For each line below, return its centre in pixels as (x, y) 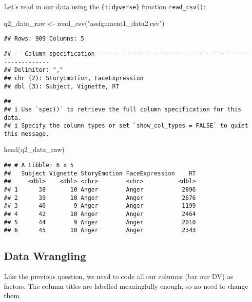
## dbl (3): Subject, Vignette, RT (62, 86)
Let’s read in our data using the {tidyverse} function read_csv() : (105, 6)
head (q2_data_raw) (34, 149)
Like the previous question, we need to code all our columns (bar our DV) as (119, 276)
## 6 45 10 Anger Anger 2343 (100, 230)
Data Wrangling (45, 256)
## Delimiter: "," (34, 70)
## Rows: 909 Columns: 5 (44, 39)
